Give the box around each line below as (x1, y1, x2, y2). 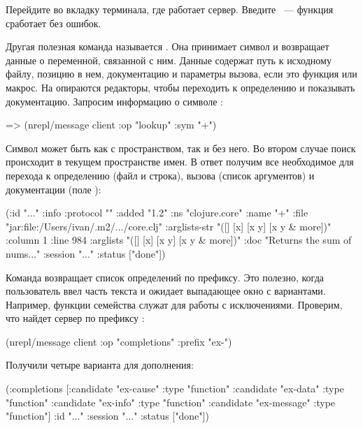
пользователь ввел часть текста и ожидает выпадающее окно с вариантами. (6, 283, 326, 298)
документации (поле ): (6, 182, 101, 196)
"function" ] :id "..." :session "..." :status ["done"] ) (6, 408, 209, 423)
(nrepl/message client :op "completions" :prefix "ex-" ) (6, 334, 232, 348)
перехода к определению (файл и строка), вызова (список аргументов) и (6, 168, 315, 182)
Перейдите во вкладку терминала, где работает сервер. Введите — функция (6, 2, 334, 16)
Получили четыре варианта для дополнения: (6, 357, 194, 372)
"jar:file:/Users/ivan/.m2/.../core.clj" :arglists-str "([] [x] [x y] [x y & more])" (6, 219, 332, 233)
